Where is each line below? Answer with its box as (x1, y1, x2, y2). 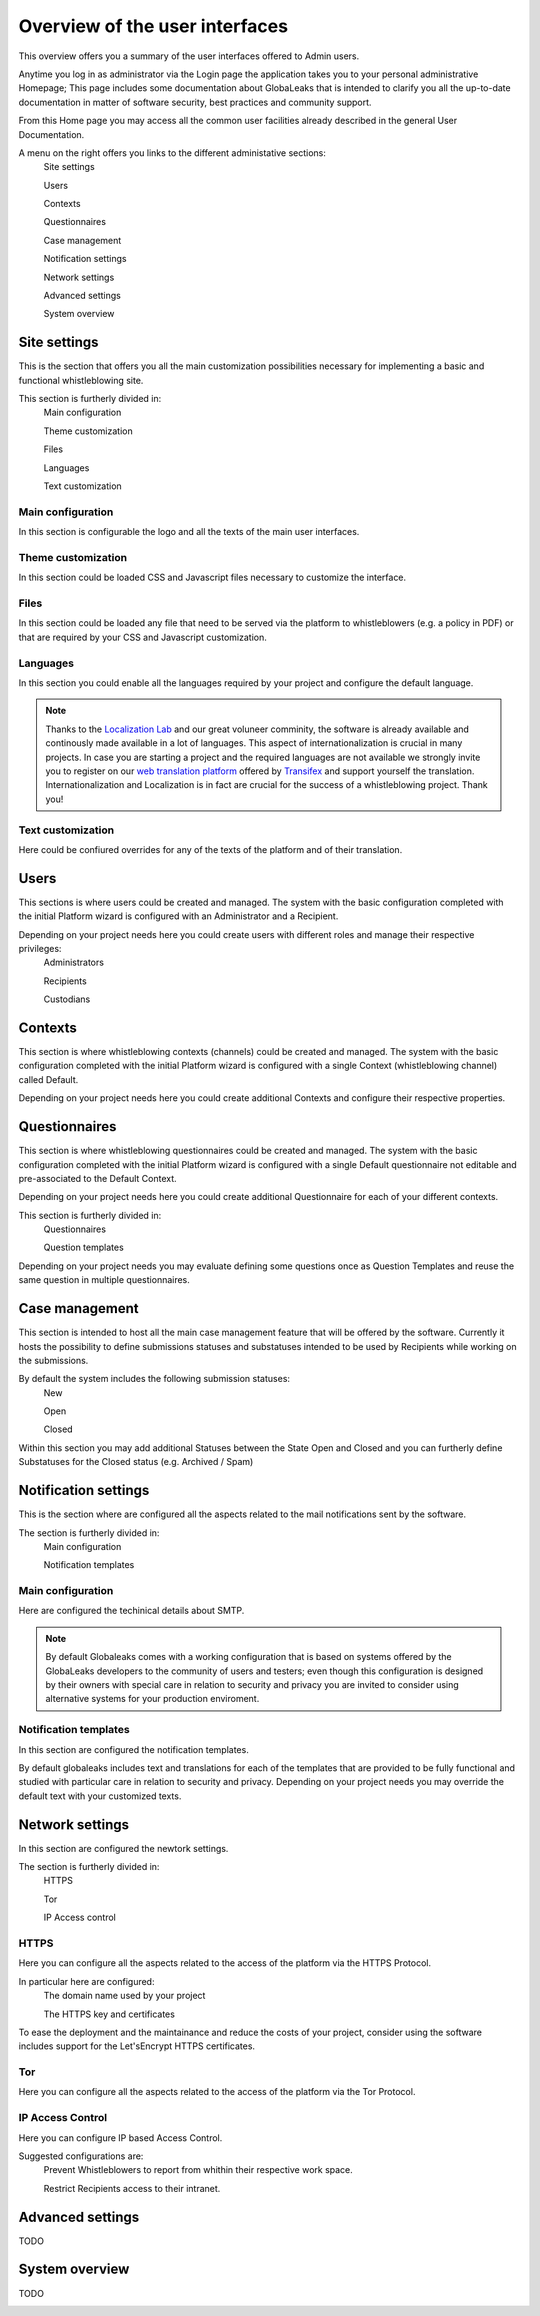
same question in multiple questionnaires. (18, 1274, 190, 1286)
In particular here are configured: (18, 1975, 155, 1987)
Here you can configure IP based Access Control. (18, 2131, 223, 2144)
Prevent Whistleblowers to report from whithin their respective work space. (43, 2164, 354, 2176)
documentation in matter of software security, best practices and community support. (18, 96, 372, 108)
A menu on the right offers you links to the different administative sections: (18, 146, 327, 159)
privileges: (18, 942, 62, 954)
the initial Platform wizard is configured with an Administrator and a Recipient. (18, 910, 339, 922)
